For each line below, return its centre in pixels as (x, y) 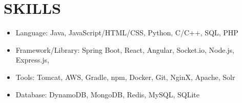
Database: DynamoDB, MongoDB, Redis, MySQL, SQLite (107, 94)
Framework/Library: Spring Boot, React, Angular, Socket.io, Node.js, (125, 49)
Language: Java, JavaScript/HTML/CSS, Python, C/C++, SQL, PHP (127, 33)
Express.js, (32, 60)
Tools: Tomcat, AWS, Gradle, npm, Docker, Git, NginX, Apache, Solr (125, 77)
